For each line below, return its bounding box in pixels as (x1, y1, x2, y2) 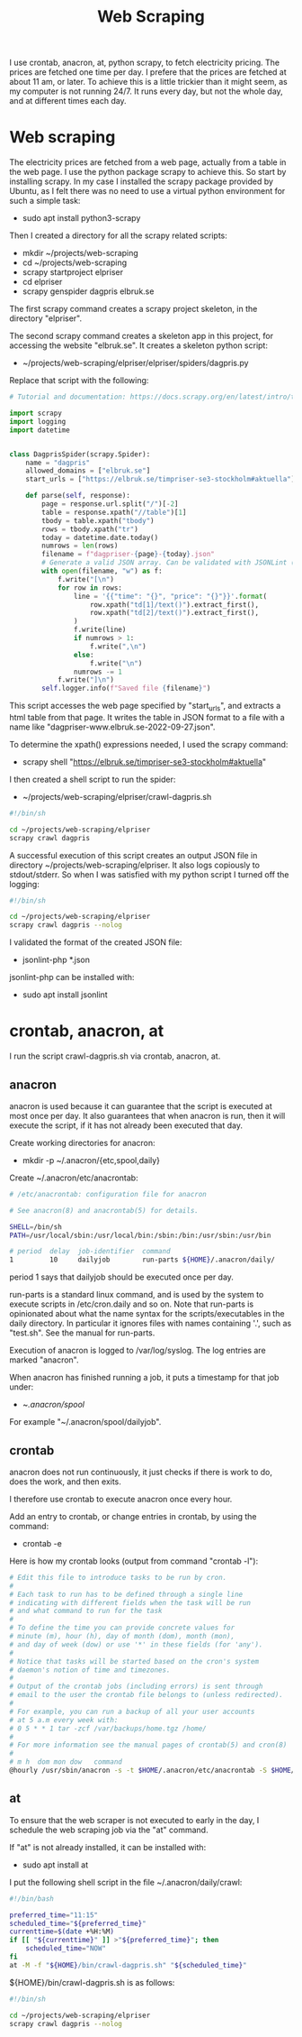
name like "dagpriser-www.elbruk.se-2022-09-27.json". (9, 721, 216, 732)
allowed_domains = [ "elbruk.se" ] (25, 466, 151, 475)
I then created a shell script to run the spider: (9, 774, 176, 785)
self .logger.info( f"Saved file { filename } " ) (41, 684, 211, 693)
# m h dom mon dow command (9, 1757, 123, 1766)
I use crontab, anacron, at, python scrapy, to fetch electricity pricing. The (9, 57, 280, 69)
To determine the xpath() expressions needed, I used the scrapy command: (9, 739, 289, 749)
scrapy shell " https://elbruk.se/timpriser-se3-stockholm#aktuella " (22, 756, 267, 767)
